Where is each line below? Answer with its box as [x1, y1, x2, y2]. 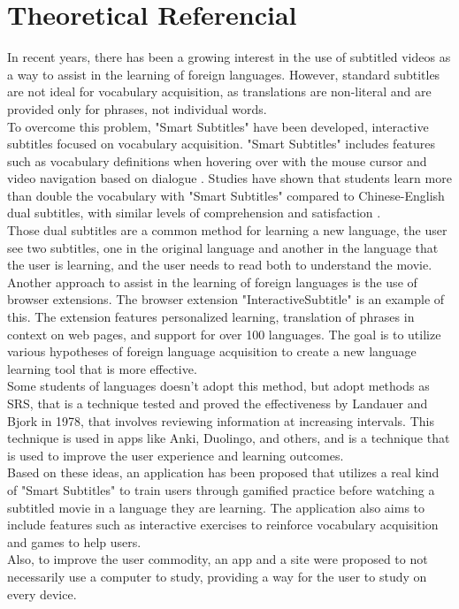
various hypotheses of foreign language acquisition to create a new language [7, 342, 417, 361]
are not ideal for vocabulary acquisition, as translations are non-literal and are [7, 82, 432, 101]
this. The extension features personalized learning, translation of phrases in [7, 308, 415, 326]
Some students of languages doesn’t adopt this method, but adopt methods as [7, 377, 430, 395]
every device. [7, 584, 77, 603]
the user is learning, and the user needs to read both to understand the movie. [7, 255, 432, 274]
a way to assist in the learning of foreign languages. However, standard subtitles [7, 65, 440, 83]
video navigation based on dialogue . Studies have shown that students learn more [7, 169, 452, 187]
